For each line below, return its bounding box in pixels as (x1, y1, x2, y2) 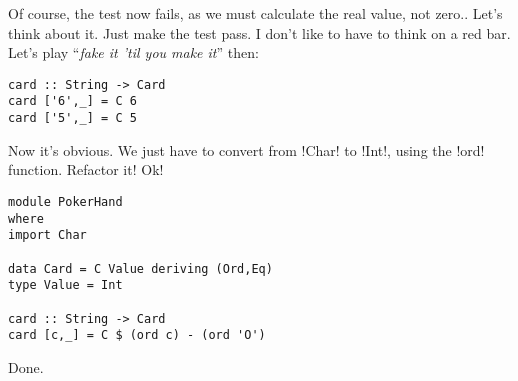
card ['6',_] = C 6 (8, 94, 137, 109)
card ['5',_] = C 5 (8, 111, 137, 126)
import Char (8, 228, 87, 243)
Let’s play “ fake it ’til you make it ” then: (8, 42, 259, 63)
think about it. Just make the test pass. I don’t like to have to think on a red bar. (8, 22, 511, 43)
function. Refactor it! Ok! (8, 159, 164, 180)
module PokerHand (8, 194, 123, 209)
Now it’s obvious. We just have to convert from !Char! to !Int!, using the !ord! (8, 139, 485, 160)
